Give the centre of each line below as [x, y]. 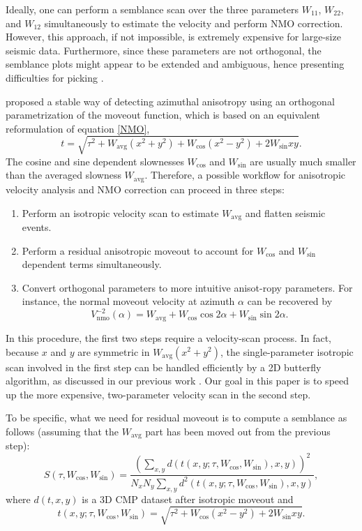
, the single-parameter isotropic [287, 351]
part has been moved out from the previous [238, 431]
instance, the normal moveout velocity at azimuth [128, 301]
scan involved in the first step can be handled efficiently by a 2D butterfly [164, 367]
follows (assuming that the [62, 431]
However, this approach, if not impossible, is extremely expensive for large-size [173, 37]
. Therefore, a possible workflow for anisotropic [245, 175]
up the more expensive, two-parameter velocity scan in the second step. [158, 394]
